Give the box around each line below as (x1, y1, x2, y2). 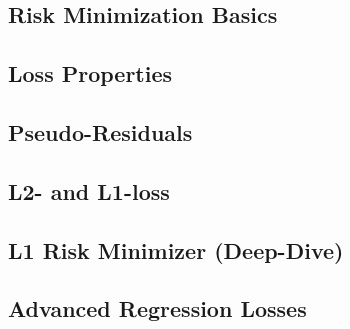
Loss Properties (8, 58, 173, 89)
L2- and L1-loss (8, 175, 170, 206)
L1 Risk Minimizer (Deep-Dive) (8, 234, 344, 265)
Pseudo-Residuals (8, 116, 193, 147)
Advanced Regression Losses (8, 293, 307, 324)
